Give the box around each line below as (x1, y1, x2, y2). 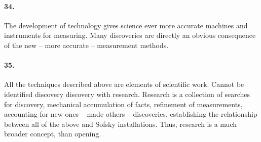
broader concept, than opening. (4, 128, 101, 139)
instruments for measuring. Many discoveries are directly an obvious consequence (4, 30, 256, 40)
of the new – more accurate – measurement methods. (4, 39, 169, 50)
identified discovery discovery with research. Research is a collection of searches (4, 88, 250, 99)
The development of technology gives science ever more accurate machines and (4, 20, 248, 30)
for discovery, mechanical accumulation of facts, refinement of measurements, (4, 99, 243, 109)
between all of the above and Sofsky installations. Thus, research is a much (4, 118, 237, 129)
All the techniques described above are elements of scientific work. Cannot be (4, 79, 244, 89)
